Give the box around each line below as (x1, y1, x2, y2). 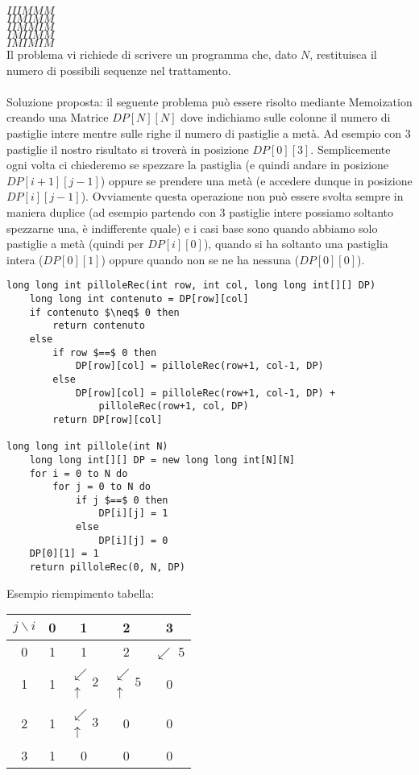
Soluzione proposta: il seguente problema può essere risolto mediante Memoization (6, 93, 413, 110)
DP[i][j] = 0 (98, 534, 168, 546)
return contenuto (52, 320, 145, 332)
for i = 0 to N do (29, 467, 128, 479)
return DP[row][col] (52, 413, 163, 425)
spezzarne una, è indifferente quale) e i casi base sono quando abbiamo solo (6, 219, 378, 236)
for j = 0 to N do (52, 481, 151, 493)
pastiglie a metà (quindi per (6, 235, 144, 252)
